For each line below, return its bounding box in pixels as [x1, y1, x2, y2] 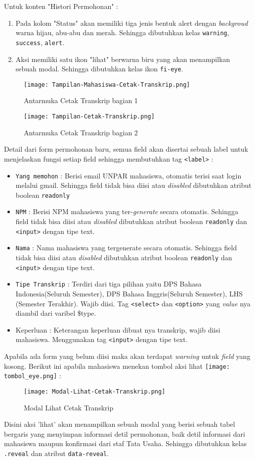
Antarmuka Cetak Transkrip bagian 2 [24, 127, 138, 137]
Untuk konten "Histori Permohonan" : [4, 1, 118, 11]
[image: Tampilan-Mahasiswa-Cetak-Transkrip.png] [24, 81, 190, 88]
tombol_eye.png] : [4, 370, 61, 381]
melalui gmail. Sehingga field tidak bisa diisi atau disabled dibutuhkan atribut [15, 180, 252, 190]
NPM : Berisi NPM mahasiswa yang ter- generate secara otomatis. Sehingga [15, 206, 238, 217]
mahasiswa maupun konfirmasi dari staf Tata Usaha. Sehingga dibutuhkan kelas [4, 438, 247, 449]
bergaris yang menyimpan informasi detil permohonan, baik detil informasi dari [4, 428, 245, 439]
